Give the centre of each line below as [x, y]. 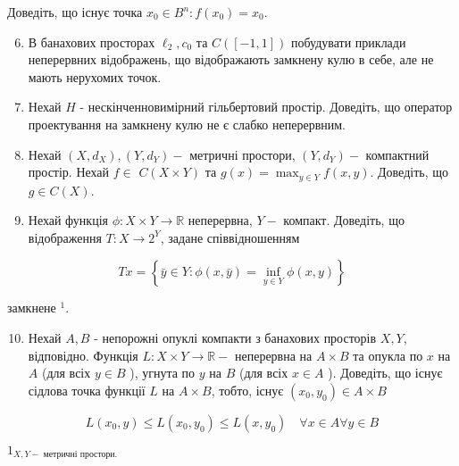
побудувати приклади [348, 42]
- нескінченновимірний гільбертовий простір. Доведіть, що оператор [266, 107]
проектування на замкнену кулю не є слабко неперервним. [187, 124]
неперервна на [273, 355]
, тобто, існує [247, 390]
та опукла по [388, 355]
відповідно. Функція [83, 355]
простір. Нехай [69, 172]
